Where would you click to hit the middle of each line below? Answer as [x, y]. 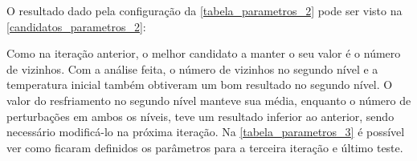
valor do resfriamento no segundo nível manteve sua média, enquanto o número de [209, 100]
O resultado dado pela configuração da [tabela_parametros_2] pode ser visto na [204, 10]
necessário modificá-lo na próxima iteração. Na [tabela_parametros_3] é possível [206, 132]
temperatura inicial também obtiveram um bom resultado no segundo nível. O [200, 85]
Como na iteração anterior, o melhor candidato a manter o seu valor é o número [204, 53]
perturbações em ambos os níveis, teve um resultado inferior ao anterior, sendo [200, 116]
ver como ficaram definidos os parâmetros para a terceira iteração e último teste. [205, 147]
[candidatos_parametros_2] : [76, 26]
